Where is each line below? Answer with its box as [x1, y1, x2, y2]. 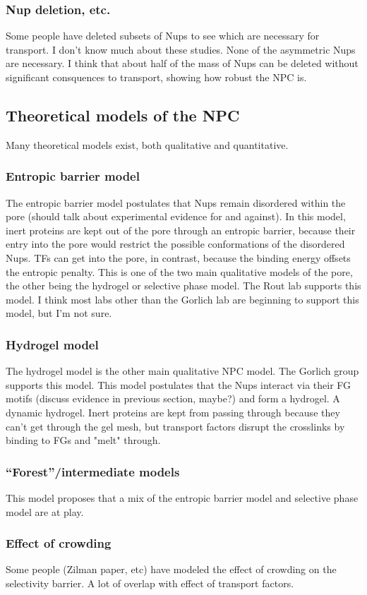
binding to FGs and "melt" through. [6, 433, 161, 447]
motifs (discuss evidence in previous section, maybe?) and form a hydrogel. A [6, 391, 340, 406]
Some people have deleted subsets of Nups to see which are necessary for [6, 28, 320, 43]
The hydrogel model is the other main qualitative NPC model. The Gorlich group [6, 363, 359, 378]
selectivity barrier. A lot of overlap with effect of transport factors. [6, 575, 294, 590]
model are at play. [6, 504, 84, 519]
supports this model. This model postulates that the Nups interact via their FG [6, 377, 351, 392]
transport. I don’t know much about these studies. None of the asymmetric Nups [6, 42, 356, 56]
